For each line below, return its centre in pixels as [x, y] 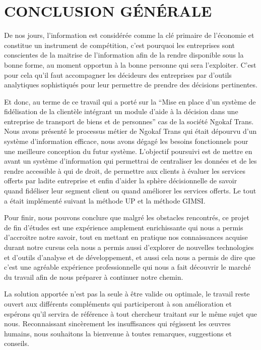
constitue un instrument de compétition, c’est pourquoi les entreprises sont [120, 45]
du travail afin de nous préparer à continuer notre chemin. [94, 277]
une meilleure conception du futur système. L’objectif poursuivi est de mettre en [128, 151]
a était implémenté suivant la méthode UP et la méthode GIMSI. [105, 200]
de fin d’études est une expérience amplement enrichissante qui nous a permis [124, 227]
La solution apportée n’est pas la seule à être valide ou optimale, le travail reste [127, 294]
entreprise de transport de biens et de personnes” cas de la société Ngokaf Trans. [129, 121]
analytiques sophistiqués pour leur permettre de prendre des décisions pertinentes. [131, 85]
